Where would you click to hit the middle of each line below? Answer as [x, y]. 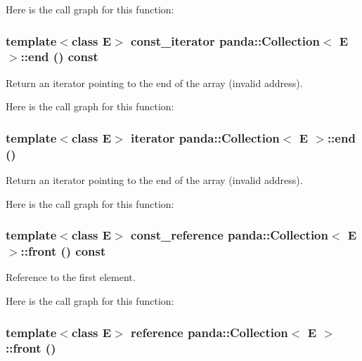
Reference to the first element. [71, 277]
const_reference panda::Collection [230, 235]
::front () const [63, 251]
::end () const [59, 57]
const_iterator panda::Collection [225, 40]
